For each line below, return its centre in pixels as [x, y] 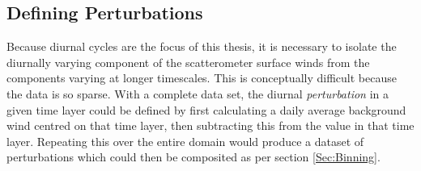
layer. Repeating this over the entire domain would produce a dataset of [185, 141]
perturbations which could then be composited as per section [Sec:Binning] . [193, 157]
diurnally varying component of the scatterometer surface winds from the [188, 62]
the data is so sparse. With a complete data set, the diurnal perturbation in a [198, 93]
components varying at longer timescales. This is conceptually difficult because [202, 78]
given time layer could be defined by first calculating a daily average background [206, 109]
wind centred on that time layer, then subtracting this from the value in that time [210, 125]
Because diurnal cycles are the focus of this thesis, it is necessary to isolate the [202, 46]
